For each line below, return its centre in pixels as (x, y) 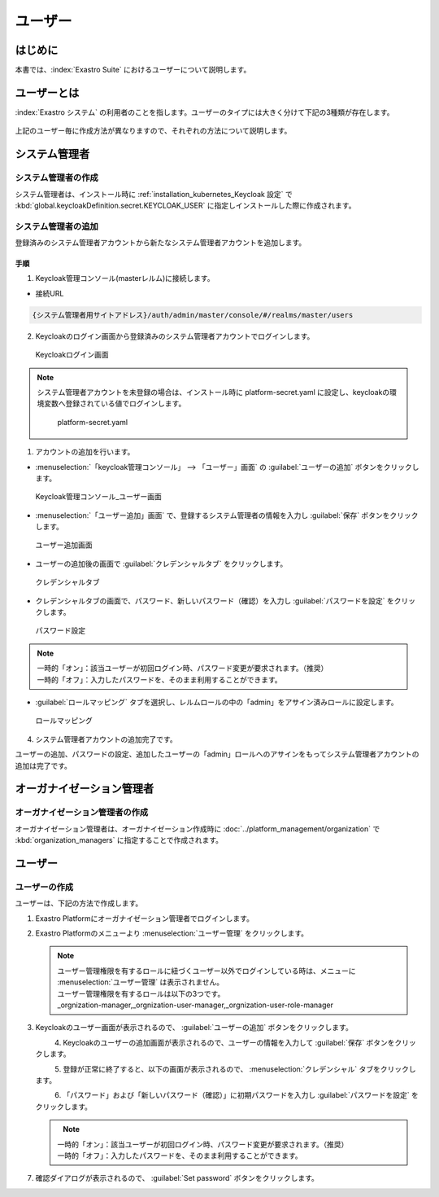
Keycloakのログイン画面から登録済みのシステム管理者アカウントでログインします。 (175, 336)
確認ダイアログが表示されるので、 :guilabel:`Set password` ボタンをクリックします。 (177, 1178)
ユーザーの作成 (44, 887)
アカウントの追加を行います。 (85, 452)
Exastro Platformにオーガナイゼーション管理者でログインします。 (144, 918)
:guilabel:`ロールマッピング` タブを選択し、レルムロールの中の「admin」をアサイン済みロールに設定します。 (217, 702)
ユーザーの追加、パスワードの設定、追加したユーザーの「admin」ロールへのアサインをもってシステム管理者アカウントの (217, 754)
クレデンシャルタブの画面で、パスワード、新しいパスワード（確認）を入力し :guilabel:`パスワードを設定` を (215, 601)
